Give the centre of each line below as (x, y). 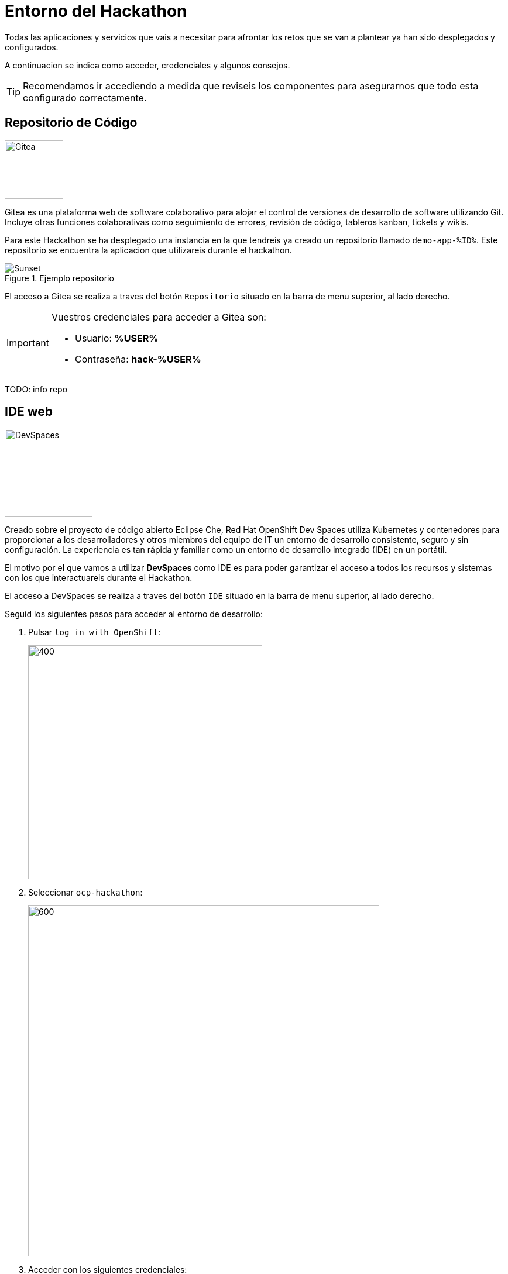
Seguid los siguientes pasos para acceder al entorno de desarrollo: (134, 614)
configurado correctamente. (85, 97)
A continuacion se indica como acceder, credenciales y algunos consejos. (147, 65)
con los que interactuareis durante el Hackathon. (99, 578)
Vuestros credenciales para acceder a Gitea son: (159, 317)
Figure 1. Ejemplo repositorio (59, 278)
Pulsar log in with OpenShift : (95, 632)
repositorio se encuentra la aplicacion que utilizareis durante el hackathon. (148, 250)
